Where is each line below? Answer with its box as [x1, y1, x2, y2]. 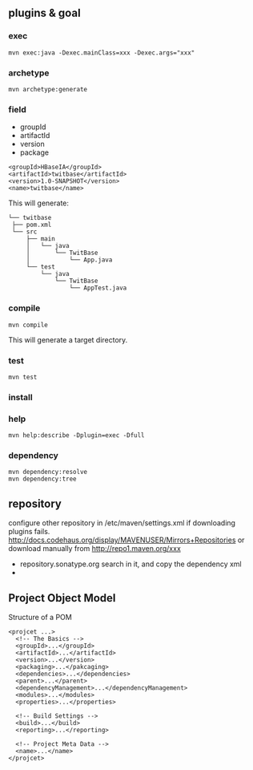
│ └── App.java [26, 256, 113, 264]
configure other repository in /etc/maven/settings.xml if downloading [8, 518, 236, 528]
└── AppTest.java [69, 284, 127, 292]
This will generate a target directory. [8, 334, 128, 344]
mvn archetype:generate [8, 85, 88, 93]
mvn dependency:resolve [8, 468, 88, 476]
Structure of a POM [8, 613, 72, 622]
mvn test [8, 373, 38, 381]
